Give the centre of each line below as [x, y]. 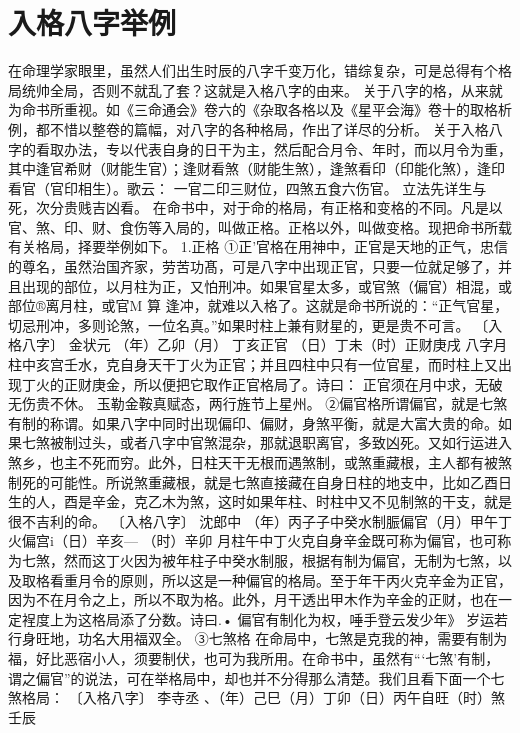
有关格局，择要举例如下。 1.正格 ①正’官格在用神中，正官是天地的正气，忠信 [258, 246]
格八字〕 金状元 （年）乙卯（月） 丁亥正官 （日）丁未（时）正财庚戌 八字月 [258, 344]
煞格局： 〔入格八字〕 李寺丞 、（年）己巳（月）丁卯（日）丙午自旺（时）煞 [256, 697]
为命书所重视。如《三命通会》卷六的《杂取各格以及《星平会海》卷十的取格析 [260, 109]
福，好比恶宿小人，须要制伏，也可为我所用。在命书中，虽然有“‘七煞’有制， [254, 657]
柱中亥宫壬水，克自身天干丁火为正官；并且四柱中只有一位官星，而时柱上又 [253, 364]
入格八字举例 [92, 22]
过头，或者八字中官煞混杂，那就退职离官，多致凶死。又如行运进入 [294, 442]
